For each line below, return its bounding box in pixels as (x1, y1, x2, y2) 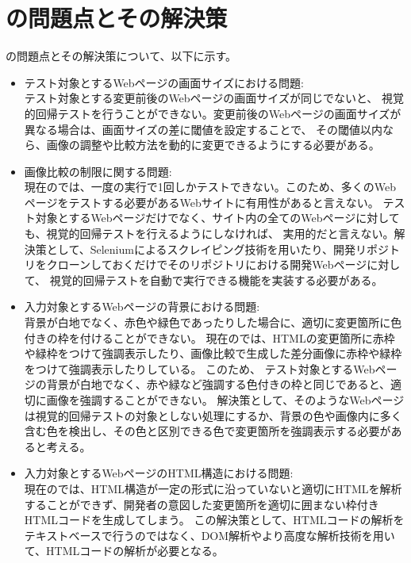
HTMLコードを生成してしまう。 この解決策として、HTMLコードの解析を (24, 511, 405, 528)
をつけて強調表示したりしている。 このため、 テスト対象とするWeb (24, 360, 375, 377)
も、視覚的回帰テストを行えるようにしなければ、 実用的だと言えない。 (24, 225, 394, 242)
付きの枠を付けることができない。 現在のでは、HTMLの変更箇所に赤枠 (24, 329, 395, 346)
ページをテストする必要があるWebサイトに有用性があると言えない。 (24, 193, 379, 210)
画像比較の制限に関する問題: (24, 163, 172, 179)
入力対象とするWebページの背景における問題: (24, 298, 260, 315)
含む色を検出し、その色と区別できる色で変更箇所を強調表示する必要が (24, 423, 391, 439)
